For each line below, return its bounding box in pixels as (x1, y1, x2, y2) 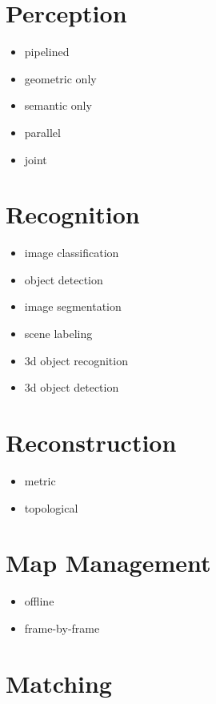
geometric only (24, 70, 97, 86)
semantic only (24, 97, 92, 114)
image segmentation (24, 298, 122, 315)
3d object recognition (24, 352, 128, 368)
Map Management (6, 546, 211, 579)
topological (24, 499, 78, 516)
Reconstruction (6, 425, 177, 458)
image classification (24, 244, 119, 261)
